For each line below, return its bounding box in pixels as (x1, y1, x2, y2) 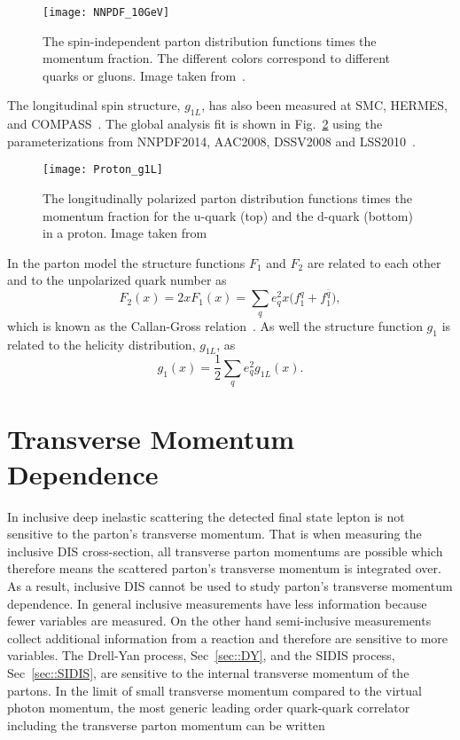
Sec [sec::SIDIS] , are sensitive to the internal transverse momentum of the (7, 663, 409, 681)
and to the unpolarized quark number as (7, 271, 227, 289)
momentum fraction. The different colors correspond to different (43, 49, 390, 67)
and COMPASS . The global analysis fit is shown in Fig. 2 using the (7, 114, 383, 133)
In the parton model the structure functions (7, 253, 246, 272)
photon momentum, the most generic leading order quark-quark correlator (7, 698, 410, 717)
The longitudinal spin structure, (7, 96, 181, 114)
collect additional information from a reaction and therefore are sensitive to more (7, 628, 448, 647)
